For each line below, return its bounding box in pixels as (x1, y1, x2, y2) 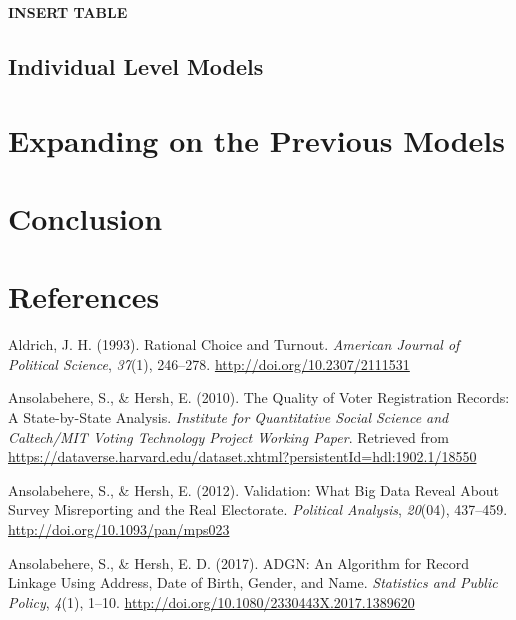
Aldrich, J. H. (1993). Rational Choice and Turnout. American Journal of (8, 334, 460, 355)
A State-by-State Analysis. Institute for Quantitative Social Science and (8, 407, 449, 428)
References (8, 276, 160, 317)
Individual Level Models (8, 50, 264, 81)
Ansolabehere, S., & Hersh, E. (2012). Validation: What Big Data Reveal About (8, 479, 500, 500)
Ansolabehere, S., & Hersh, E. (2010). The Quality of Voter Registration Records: (8, 387, 510, 408)
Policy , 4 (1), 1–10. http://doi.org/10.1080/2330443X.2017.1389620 (8, 591, 415, 612)
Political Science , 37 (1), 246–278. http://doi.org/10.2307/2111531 (8, 353, 410, 374)
